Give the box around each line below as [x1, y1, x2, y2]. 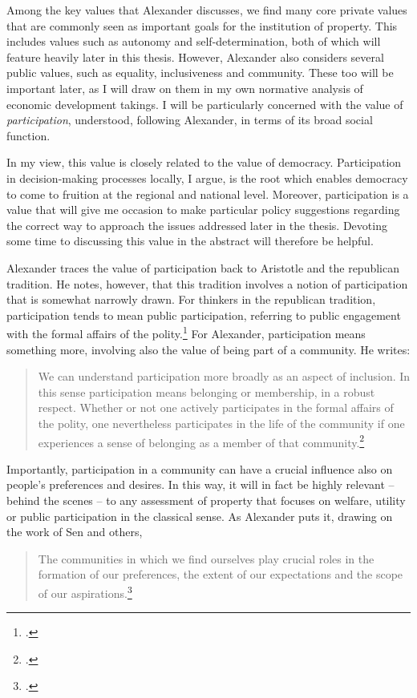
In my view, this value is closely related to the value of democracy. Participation [6, 154, 402, 171]
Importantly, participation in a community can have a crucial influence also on [6, 460, 393, 477]
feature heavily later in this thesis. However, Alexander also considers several [6, 48, 384, 65]
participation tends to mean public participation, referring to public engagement [6, 306, 401, 323]
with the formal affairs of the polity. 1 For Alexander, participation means [6, 323, 366, 341]
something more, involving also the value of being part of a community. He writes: [6, 341, 411, 357]
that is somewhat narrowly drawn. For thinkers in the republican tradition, [6, 291, 376, 308]
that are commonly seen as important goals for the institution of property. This [6, 17, 398, 34]
